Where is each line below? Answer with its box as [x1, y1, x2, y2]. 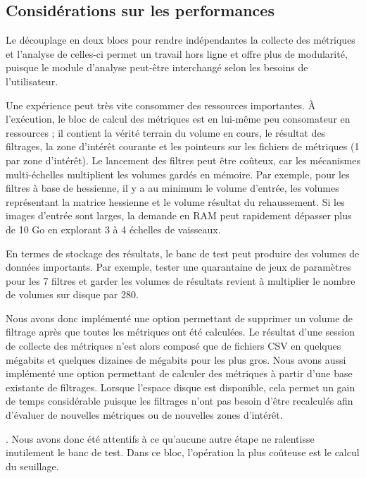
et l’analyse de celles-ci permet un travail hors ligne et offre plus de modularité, [6, 46, 348, 61]
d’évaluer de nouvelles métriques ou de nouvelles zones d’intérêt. [6, 407, 283, 422]
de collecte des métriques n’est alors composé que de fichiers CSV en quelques [6, 338, 341, 353]
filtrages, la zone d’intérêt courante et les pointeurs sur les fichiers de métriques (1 [6, 139, 360, 154]
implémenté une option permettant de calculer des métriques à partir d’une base [6, 366, 353, 381]
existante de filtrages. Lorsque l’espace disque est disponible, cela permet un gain [6, 379, 355, 394]
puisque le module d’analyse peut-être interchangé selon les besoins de [6, 60, 308, 75]
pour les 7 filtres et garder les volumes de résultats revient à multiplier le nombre [6, 273, 355, 288]
